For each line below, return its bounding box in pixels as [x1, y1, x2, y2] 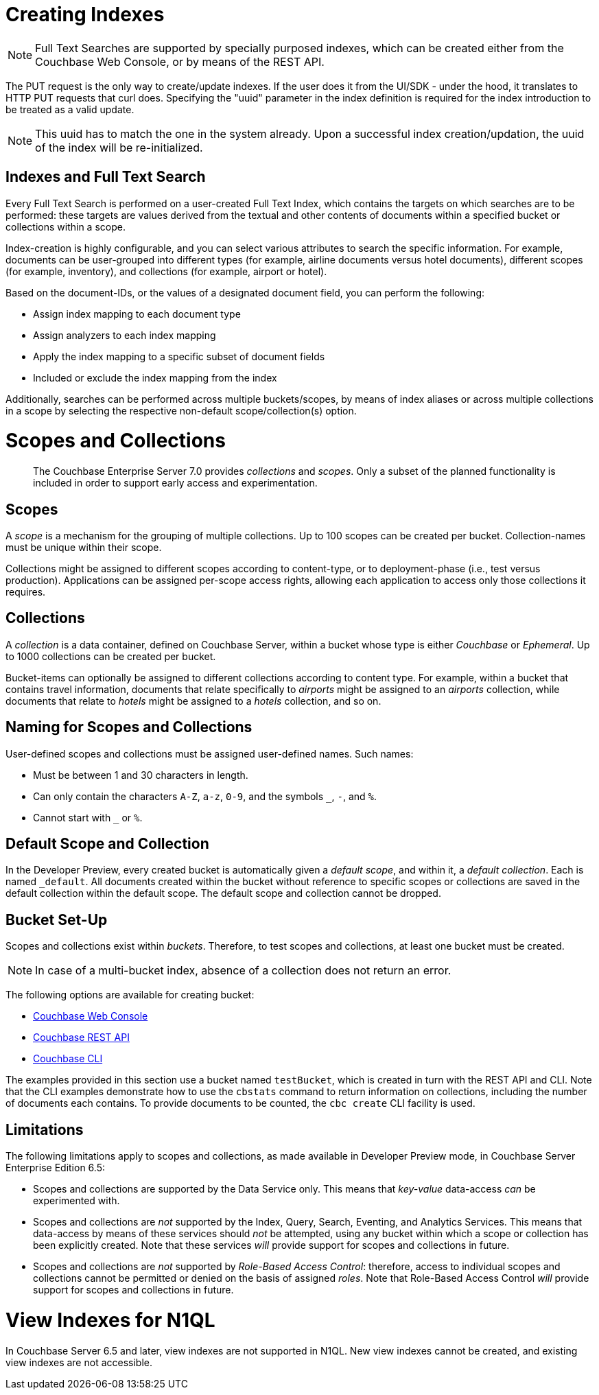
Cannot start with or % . [33, 811, 143, 823]
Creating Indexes [5, 3, 165, 26]
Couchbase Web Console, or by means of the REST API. [35, 54, 325, 69]
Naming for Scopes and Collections [5, 718, 252, 736]
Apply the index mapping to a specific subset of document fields [33, 350, 325, 362]
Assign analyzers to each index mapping [33, 329, 216, 341]
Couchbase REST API [33, 1031, 130, 1044]
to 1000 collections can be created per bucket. [5, 650, 216, 662]
